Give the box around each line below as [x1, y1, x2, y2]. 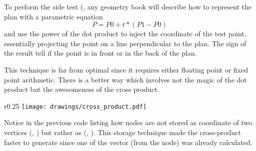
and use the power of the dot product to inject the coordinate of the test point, [4, 28, 247, 39]
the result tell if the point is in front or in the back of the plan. [4, 48, 197, 58]
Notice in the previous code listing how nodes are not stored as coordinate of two [4, 117, 253, 128]
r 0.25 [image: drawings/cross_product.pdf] [4, 100, 147, 111]
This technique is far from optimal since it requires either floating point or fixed [4, 64, 249, 75]
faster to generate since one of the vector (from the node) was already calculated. [4, 137, 253, 147]
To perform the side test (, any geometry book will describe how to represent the [4, 1, 252, 11]
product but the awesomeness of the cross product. [4, 84, 160, 94]
